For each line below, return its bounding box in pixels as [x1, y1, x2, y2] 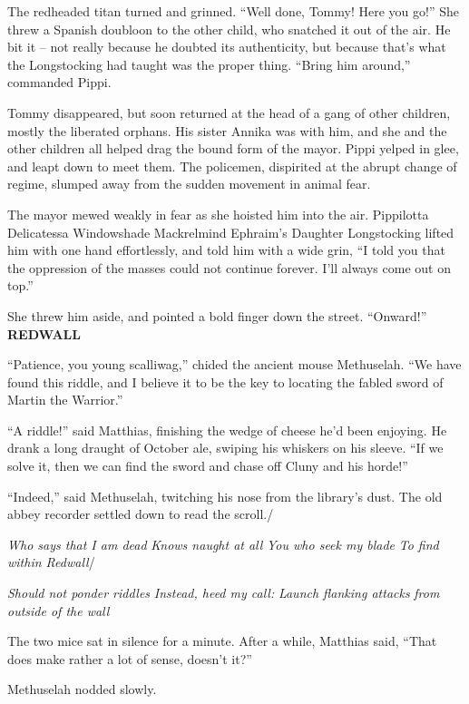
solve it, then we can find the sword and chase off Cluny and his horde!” [7, 456, 408, 475]
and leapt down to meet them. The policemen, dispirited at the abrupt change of [7, 156, 457, 175]
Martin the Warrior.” [7, 390, 123, 409]
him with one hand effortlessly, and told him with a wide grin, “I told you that [7, 240, 445, 259]
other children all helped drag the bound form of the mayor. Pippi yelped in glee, [7, 139, 459, 158]
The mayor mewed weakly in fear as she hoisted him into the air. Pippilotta [7, 204, 429, 223]
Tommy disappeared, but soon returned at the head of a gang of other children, [7, 103, 451, 122]
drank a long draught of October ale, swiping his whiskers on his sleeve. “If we [7, 438, 444, 457]
